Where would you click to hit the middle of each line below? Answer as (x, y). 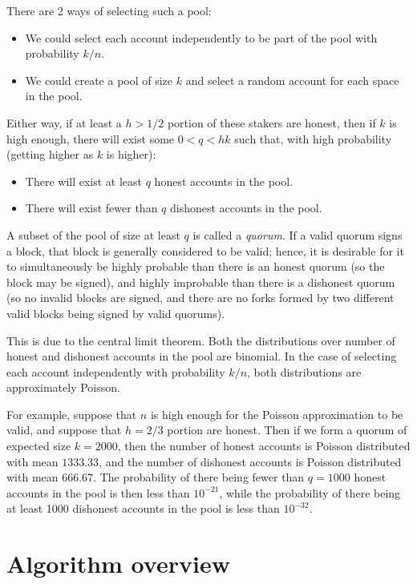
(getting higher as (50, 154)
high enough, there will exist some (91, 138)
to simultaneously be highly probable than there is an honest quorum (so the (196, 266)
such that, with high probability (313, 138)
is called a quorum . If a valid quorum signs (298, 234)
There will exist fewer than (91, 208)
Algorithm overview (118, 564)
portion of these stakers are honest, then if (271, 122)
